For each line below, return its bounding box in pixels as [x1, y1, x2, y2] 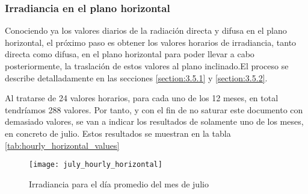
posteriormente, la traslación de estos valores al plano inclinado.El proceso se [5, 60, 289, 72]
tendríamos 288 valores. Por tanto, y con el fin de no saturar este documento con [5, 103, 303, 116]
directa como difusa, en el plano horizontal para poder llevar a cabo [5, 48, 254, 60]
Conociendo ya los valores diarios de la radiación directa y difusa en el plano [5, 24, 287, 37]
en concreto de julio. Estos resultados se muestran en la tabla [5, 127, 231, 139]
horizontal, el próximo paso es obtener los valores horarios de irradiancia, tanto [5, 36, 297, 48]
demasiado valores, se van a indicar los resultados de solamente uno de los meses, [5, 115, 304, 128]
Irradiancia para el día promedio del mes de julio [29, 177, 209, 190]
